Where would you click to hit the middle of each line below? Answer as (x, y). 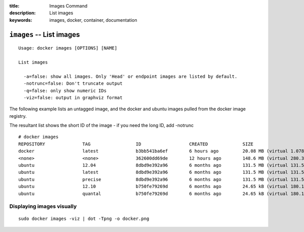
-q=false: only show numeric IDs (65, 90)
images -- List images (45, 35)
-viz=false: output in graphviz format (73, 98)
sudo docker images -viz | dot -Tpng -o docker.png (84, 218)
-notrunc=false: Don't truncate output (73, 84)
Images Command (68, 6)
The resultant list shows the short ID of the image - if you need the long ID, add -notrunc (102, 125)
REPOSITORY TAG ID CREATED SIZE (136, 144)
